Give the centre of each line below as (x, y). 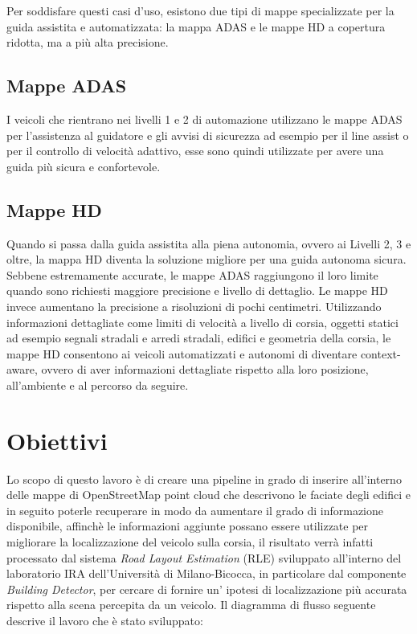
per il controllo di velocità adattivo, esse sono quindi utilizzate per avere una (195, 151)
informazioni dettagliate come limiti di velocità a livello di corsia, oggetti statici (202, 322)
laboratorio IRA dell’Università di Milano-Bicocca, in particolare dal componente (206, 573)
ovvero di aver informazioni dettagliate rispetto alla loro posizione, (205, 369)
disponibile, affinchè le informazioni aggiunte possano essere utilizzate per (188, 526)
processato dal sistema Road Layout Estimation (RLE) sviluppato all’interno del (204, 557)
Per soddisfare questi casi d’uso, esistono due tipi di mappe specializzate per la (200, 10)
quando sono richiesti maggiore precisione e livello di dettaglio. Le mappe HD (197, 290)
